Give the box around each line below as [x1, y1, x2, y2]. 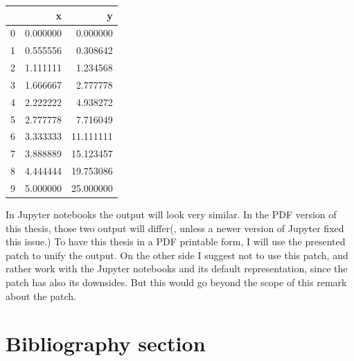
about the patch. [6, 288, 76, 303]
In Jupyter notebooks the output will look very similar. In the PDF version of [6, 207, 337, 222]
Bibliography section [6, 329, 206, 358]
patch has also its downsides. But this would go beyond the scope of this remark [6, 275, 347, 289]
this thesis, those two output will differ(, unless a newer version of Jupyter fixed [6, 220, 344, 235]
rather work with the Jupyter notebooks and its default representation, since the [6, 261, 348, 276]
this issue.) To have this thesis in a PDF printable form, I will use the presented [6, 234, 346, 249]
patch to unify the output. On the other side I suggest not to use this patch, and [6, 247, 348, 262]
